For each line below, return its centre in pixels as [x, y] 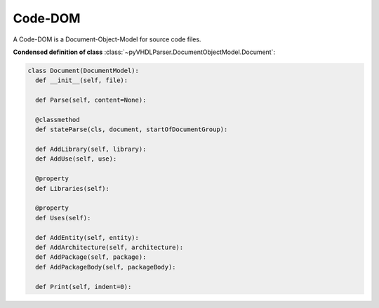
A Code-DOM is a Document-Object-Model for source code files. [107, 39]
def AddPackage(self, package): [91, 257]
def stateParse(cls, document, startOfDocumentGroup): [132, 129]
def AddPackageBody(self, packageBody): [106, 267]
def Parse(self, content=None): [91, 100]
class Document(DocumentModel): [84, 71]
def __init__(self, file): [82, 80]
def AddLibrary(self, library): [91, 149]
